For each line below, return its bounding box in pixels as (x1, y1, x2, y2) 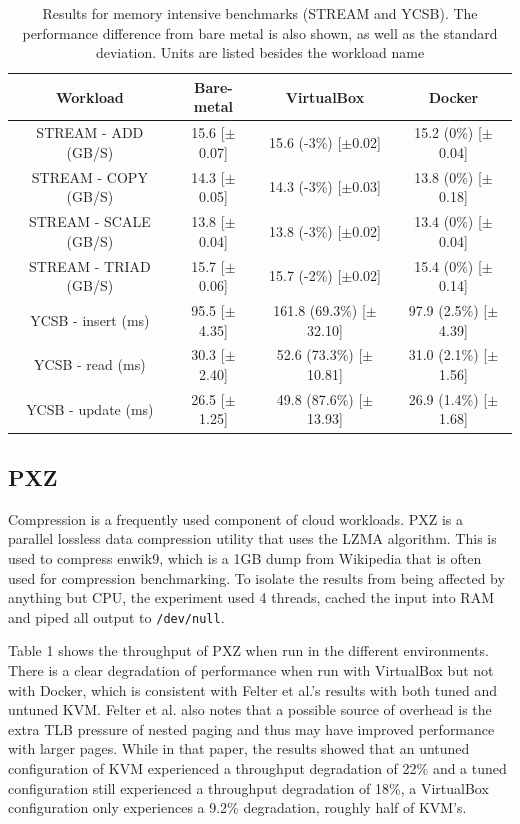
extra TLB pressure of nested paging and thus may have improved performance (8, 718, 495, 739)
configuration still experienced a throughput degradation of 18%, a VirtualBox (8, 777, 489, 798)
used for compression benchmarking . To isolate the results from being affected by (8, 567, 505, 588)
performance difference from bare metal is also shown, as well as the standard (22, 22, 498, 43)
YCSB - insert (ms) (30, 309, 150, 330)
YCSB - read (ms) (34, 354, 146, 375)
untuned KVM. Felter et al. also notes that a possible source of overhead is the (8, 699, 492, 720)
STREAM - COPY (31, 166, 148, 187)
